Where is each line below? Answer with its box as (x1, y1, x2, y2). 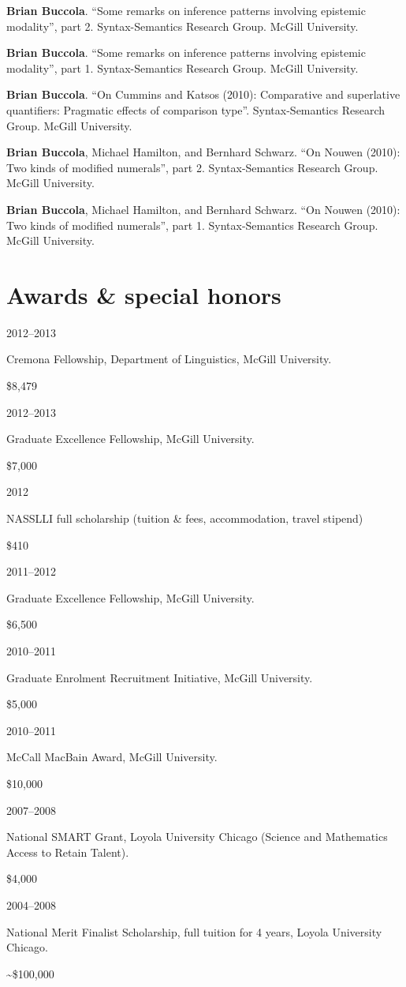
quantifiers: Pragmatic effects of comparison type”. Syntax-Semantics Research (6, 101, 386, 118)
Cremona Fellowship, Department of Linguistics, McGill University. (6, 351, 332, 367)
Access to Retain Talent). (6, 843, 129, 860)
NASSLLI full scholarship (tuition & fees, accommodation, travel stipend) (6, 510, 363, 526)
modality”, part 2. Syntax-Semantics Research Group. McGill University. (6, 17, 359, 34)
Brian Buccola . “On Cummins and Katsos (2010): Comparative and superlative (6, 86, 400, 103)
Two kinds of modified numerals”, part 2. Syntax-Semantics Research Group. (6, 159, 378, 175)
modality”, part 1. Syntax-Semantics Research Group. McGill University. (6, 59, 359, 76)
